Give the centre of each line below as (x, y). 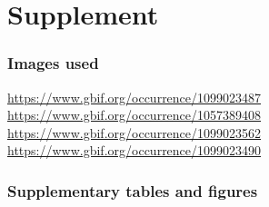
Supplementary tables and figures (133, 190)
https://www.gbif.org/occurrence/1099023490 (134, 150)
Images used (53, 63)
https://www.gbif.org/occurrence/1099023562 (134, 132)
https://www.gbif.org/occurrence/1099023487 (134, 97)
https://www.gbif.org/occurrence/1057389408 (134, 115)
